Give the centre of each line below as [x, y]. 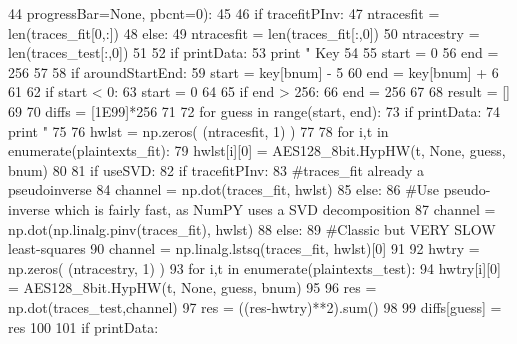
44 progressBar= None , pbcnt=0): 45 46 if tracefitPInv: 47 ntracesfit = [224, 13]
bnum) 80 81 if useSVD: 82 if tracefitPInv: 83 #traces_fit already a [216, 169]
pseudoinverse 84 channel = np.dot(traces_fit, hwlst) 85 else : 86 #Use [224, 189]
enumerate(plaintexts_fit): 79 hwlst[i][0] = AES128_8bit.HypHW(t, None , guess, [257, 150]
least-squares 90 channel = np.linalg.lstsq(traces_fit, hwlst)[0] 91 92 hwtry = [244, 248]
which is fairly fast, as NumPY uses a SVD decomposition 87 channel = [275, 208]
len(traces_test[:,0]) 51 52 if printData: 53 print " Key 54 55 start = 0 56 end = [253, 52]
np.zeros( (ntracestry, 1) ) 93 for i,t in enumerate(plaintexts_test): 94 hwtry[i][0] [254, 267]
